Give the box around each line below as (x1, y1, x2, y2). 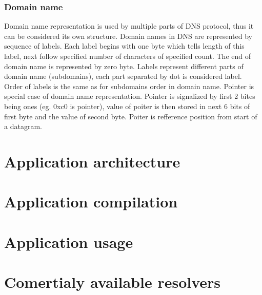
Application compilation (4, 191, 178, 212)
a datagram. (4, 121, 42, 132)
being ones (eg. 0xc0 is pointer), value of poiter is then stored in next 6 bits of (4, 100, 250, 111)
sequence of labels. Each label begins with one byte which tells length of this (4, 40, 245, 51)
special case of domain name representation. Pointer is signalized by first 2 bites (4, 91, 255, 101)
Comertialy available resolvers (4, 271, 221, 292)
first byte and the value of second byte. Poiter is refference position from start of (4, 111, 257, 121)
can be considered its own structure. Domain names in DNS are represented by (4, 30, 252, 41)
